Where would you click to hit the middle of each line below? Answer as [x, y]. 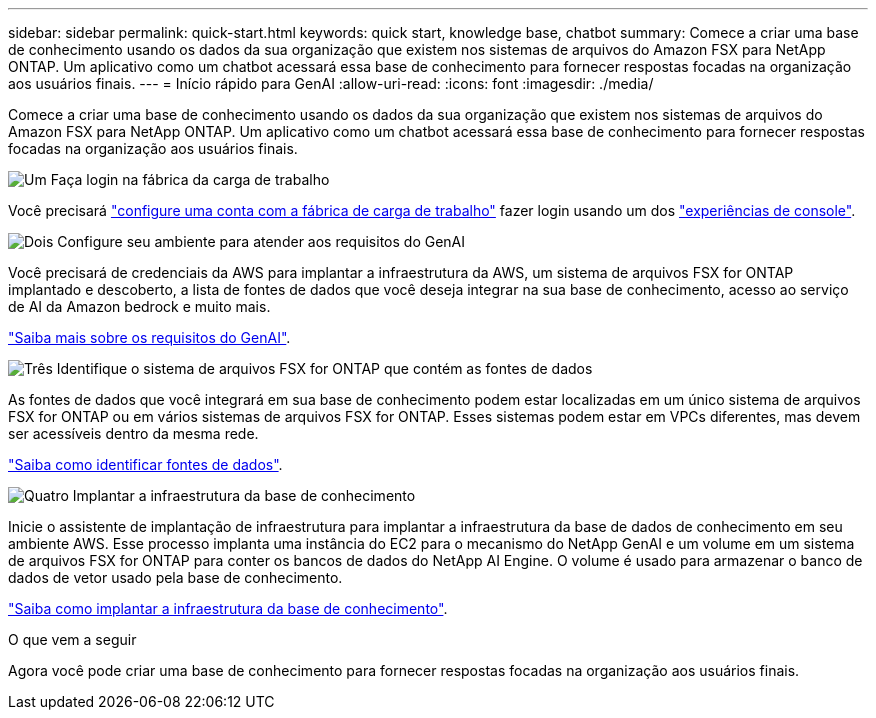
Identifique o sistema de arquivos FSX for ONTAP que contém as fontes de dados [324, 368]
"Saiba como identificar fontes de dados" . [145, 464]
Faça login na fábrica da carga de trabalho [190, 179]
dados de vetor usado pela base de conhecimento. [175, 577]
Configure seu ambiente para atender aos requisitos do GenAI [261, 241]
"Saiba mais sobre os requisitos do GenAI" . [149, 337]
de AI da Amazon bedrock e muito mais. [139, 306]
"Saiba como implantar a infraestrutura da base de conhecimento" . [228, 608]
